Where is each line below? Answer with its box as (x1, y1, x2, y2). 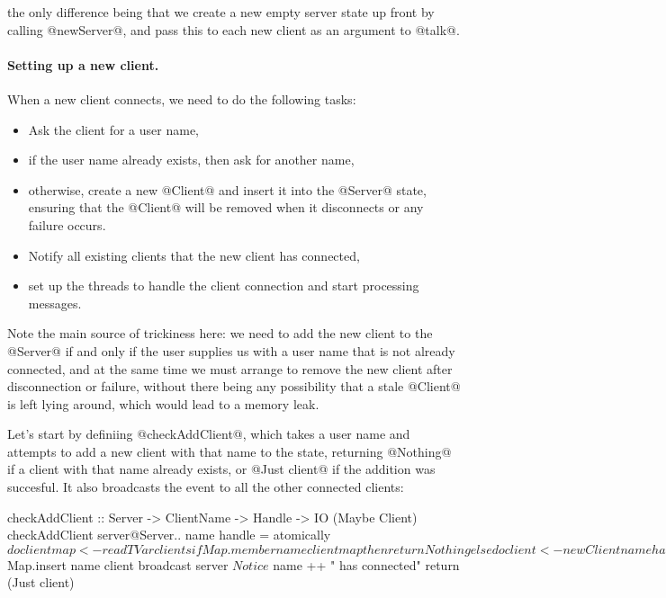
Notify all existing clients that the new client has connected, (28, 245, 360, 264)
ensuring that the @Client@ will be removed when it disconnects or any (28, 198, 424, 217)
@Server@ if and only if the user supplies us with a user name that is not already (7, 341, 455, 360)
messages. (28, 293, 82, 312)
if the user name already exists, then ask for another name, (28, 150, 355, 169)
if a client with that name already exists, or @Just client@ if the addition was (7, 460, 436, 478)
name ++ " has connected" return (273, 555, 460, 574)
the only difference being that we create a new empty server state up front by (7, 3, 435, 21)
